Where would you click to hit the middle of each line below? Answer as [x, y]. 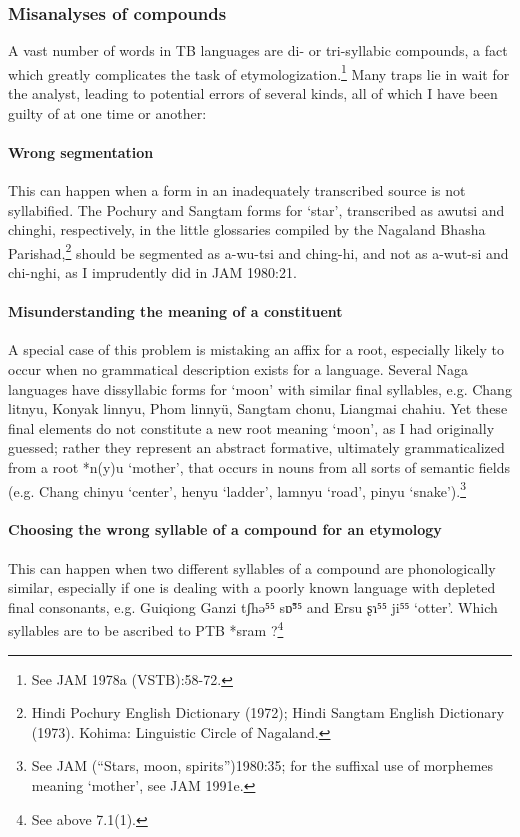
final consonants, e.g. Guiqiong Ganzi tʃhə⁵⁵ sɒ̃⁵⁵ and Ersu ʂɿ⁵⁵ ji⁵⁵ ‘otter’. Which [253, 606]
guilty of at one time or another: [107, 112]
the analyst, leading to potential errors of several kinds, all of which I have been [253, 93]
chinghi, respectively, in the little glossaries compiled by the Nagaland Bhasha [247, 229]
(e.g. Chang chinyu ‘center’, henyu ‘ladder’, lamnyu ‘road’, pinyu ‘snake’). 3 [237, 489]
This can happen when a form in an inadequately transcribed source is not [237, 190]
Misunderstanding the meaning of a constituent [175, 311]
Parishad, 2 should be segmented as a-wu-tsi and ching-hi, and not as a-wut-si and [258, 251]
